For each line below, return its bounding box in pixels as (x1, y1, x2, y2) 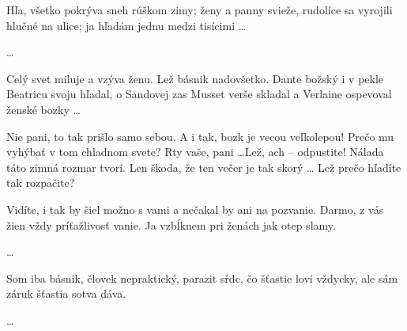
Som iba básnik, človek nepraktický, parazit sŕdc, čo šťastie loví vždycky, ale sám (6, 269, 398, 286)
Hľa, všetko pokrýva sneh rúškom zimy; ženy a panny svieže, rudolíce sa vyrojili (6, 2, 393, 17)
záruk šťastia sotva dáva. (6, 285, 126, 302)
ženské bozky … (6, 101, 81, 117)
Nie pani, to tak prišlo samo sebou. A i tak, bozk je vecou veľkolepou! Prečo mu (6, 127, 394, 144)
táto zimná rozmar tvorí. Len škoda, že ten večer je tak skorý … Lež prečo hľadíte (6, 158, 401, 175)
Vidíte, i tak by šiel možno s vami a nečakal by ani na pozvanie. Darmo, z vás (6, 200, 384, 217)
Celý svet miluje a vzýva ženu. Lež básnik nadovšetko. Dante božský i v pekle (6, 70, 384, 86)
